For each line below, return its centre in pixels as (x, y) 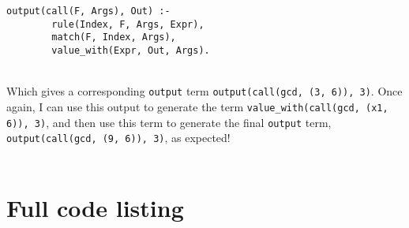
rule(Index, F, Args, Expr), (128, 24)
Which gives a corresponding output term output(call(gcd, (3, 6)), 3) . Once (204, 91)
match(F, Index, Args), (114, 37)
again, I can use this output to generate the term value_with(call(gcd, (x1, (197, 106)
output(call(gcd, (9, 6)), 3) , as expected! (118, 138)
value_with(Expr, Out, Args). (131, 50)
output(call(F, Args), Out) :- (88, 11)
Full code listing (95, 207)
